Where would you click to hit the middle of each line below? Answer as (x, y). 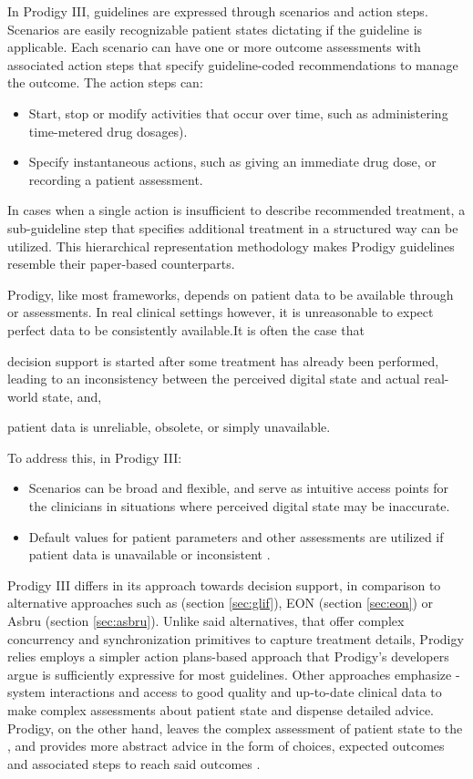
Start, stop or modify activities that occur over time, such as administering (238, 113)
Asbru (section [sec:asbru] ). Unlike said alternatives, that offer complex (206, 621)
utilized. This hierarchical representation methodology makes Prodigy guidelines (231, 246)
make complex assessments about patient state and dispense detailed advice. (221, 710)
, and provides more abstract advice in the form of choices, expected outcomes (226, 746)
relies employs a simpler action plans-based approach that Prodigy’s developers (228, 656)
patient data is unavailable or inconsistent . (149, 554)
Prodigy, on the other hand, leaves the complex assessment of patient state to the (235, 728)
